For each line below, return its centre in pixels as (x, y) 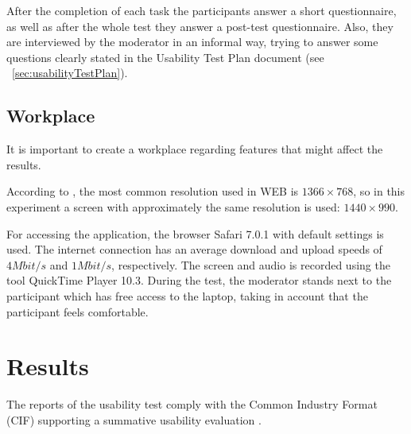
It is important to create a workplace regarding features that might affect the (195, 149)
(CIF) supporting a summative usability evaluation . (134, 419)
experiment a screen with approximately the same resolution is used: (173, 206)
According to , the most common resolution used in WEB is (153, 191)
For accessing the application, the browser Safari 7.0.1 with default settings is (195, 233)
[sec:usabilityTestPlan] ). (70, 73)
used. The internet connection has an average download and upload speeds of (194, 249)
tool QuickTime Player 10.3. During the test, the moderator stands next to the (199, 280)
